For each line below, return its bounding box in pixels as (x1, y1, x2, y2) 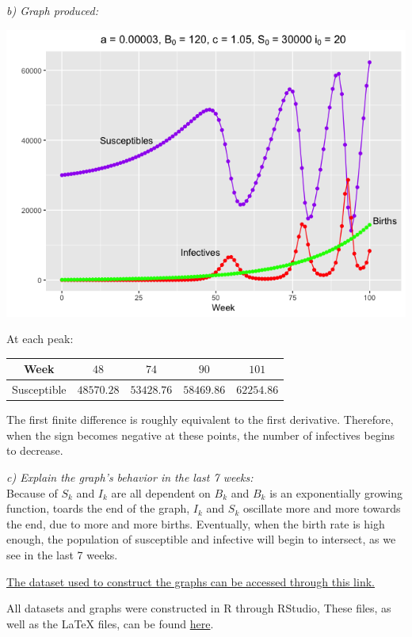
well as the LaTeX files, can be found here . (6, 615, 214, 631)
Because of (6, 484, 58, 501)
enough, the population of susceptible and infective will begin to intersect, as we (6, 531, 396, 547)
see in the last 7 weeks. (6, 546, 118, 563)
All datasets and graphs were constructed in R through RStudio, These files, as (6, 600, 391, 616)
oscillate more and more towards (242, 500, 401, 517)
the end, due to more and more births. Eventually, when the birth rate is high (6, 515, 385, 532)
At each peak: (6, 330, 74, 347)
